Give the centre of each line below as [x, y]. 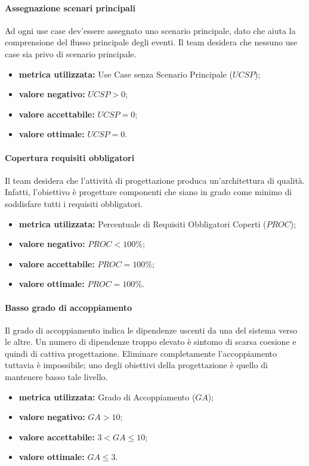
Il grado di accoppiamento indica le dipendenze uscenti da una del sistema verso [151, 330]
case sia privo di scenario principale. [71, 53]
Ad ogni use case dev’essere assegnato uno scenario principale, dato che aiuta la [150, 30]
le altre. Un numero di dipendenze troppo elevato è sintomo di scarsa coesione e [151, 342]
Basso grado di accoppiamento [69, 307]
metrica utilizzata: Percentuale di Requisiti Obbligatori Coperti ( [143, 223]
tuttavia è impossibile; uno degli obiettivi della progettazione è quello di [136, 365]
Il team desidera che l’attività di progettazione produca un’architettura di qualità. [155, 180]
